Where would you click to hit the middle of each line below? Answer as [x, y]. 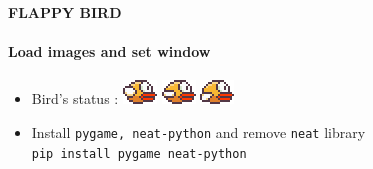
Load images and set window [109, 51]
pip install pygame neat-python [139, 153]
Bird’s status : [75, 98]
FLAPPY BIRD [65, 12]
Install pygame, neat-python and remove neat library [198, 131]
